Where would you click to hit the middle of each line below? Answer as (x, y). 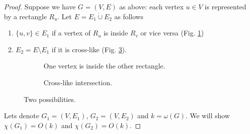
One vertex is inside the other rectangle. (104, 66)
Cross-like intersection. (78, 82)
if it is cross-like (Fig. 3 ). (89, 49)
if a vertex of (71, 33)
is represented (225, 6)
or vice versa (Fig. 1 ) (172, 33)
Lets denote (22, 116)
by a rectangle (25, 16)
